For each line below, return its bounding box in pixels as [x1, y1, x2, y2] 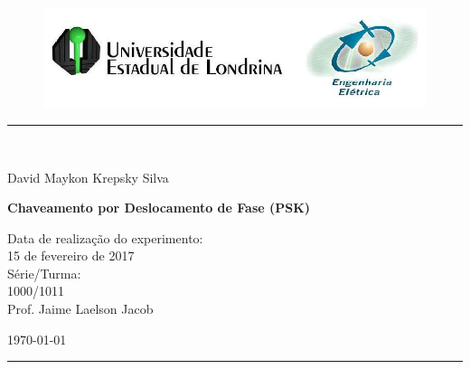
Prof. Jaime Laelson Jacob [7, 299, 154, 318]
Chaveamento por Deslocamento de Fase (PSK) [7, 198, 311, 217]
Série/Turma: [7, 263, 81, 282]
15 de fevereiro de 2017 [7, 246, 135, 265]
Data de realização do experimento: [7, 228, 203, 247]
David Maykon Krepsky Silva [7, 167, 169, 186]
